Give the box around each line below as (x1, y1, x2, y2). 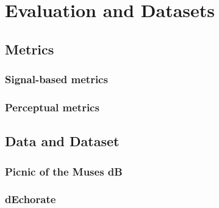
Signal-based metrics (5, 72, 108, 87)
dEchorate (5, 191, 56, 207)
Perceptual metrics (5, 99, 99, 114)
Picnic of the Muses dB (5, 163, 123, 179)
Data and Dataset (5, 132, 120, 150)
